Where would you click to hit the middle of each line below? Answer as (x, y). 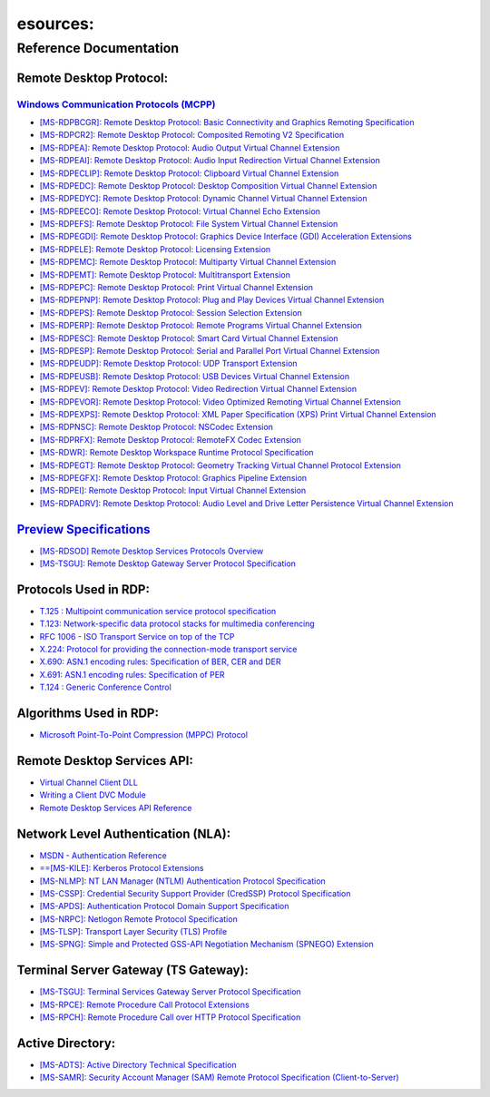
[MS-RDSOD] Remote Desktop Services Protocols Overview (152, 551)
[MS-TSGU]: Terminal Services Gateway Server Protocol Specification (170, 992)
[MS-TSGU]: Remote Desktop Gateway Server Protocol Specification (168, 563)
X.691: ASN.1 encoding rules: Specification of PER (132, 674)
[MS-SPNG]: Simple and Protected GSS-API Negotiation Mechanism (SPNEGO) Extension (206, 945)
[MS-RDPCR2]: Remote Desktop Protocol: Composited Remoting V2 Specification (192, 135)
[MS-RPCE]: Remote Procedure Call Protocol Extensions (144, 1004)
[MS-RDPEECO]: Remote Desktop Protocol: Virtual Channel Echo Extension (180, 211)
